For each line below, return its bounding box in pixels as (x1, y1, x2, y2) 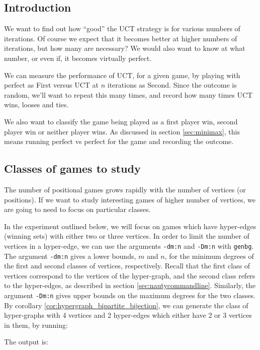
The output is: (4, 336, 48, 347)
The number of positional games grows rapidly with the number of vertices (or (4, 184, 246, 194)
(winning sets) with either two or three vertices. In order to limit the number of (4, 231, 249, 241)
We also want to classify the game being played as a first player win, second (4, 116, 238, 126)
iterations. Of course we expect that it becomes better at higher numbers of (4, 33, 237, 43)
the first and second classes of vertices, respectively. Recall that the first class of (4, 260, 250, 271)
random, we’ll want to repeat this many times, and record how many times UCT (4, 89, 253, 100)
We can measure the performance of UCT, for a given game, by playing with (4, 69, 240, 80)
